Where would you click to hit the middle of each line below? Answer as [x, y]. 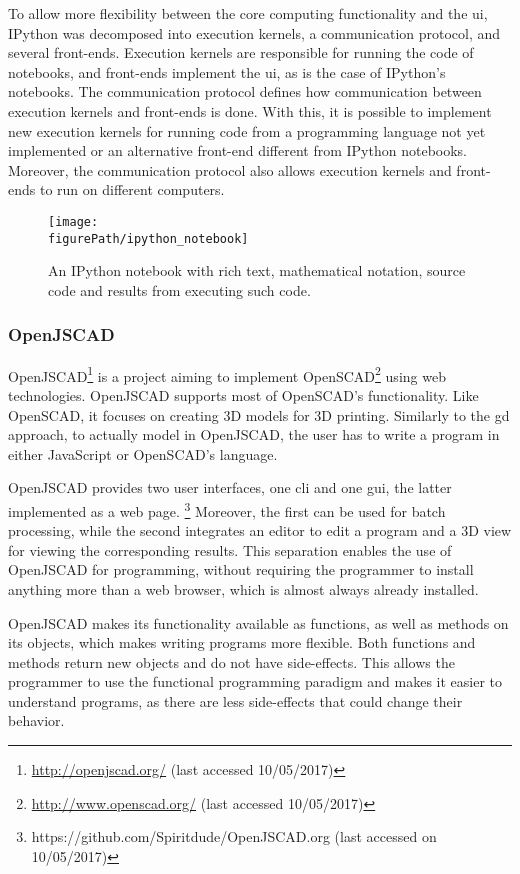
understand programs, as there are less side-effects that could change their [235, 700]
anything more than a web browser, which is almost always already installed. [243, 588]
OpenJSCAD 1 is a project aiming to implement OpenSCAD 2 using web [227, 374]
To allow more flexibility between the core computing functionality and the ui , [248, 13]
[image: [73, 221]
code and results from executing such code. [179, 289]
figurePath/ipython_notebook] [148, 238]
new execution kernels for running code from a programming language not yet [247, 130]
